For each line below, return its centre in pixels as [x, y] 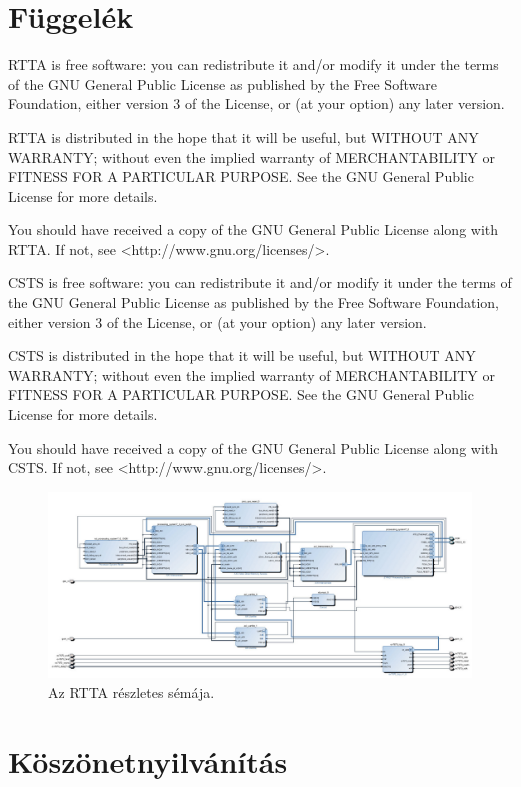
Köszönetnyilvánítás [148, 760]
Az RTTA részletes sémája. [131, 691]
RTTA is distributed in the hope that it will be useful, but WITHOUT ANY [243, 136]
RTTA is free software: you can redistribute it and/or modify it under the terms [253, 64]
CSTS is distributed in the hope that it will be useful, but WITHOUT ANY [242, 355]
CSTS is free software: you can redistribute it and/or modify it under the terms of [260, 282]
